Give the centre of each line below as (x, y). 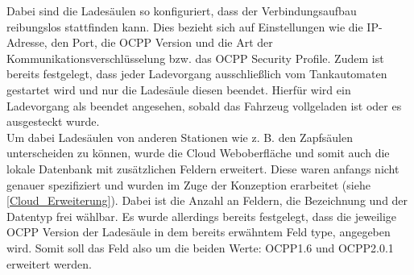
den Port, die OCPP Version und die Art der (162, 42)
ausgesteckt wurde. (53, 121)
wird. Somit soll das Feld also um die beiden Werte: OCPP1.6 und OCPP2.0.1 (200, 247)
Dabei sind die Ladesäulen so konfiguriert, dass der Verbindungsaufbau (182, 10)
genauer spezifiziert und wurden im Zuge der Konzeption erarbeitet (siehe (188, 184)
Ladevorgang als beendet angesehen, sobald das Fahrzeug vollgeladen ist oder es (204, 105)
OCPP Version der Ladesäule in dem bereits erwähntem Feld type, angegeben (199, 232)
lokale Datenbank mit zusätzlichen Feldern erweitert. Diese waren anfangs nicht (203, 168)
